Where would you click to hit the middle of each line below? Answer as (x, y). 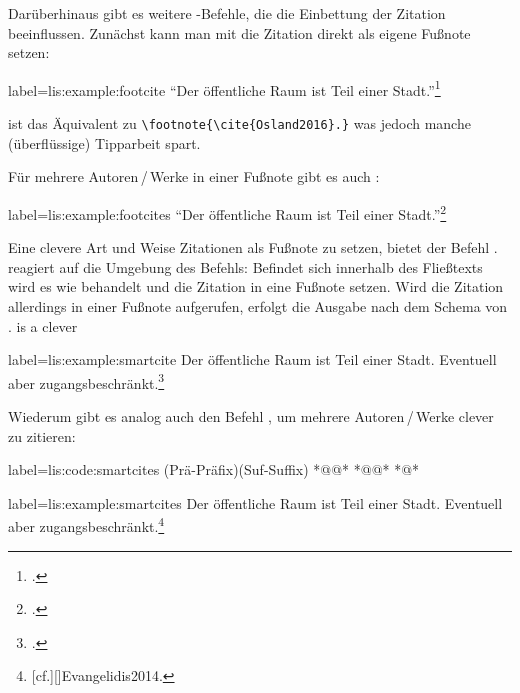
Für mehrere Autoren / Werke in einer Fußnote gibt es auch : (194, 176)
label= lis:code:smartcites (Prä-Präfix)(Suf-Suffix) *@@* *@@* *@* (214, 469)
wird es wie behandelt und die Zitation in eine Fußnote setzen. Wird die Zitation (256, 286)
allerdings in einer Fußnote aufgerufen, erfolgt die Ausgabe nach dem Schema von (258, 305)
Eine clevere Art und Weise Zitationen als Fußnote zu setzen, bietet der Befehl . (253, 247)
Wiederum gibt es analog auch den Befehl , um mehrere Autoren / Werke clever (251, 415)
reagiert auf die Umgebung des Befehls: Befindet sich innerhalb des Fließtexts (245, 266)
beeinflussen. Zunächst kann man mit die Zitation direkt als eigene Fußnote (239, 32)
